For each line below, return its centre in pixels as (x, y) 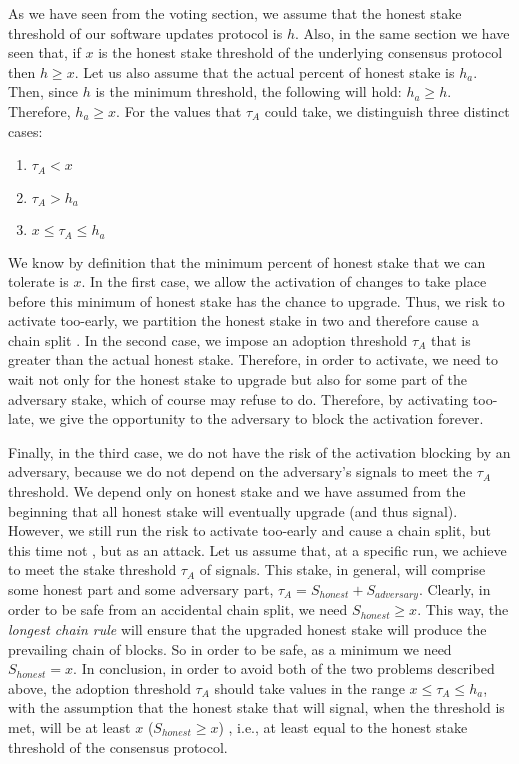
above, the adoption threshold (99, 687)
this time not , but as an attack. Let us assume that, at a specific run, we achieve (257, 549)
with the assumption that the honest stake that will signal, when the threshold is (256, 707)
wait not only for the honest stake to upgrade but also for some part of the (237, 379)
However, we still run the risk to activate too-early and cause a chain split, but (250, 530)
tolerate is (38, 281)
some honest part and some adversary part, (141, 589)
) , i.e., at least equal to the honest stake (343, 727)
